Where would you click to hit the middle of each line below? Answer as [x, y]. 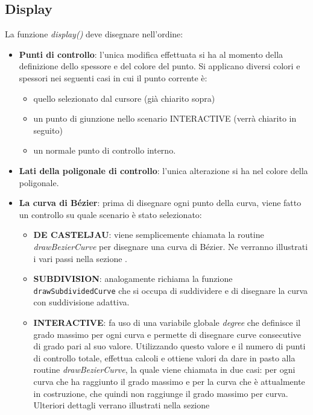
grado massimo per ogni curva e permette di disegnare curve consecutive [167, 334]
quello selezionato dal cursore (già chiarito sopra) [124, 98]
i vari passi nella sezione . [81, 258]
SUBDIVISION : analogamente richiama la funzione [133, 279]
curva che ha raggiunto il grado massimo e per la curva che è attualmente [169, 381]
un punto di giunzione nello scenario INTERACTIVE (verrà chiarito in [165, 118]
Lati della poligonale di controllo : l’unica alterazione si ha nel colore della [163, 170]
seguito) [48, 130]
